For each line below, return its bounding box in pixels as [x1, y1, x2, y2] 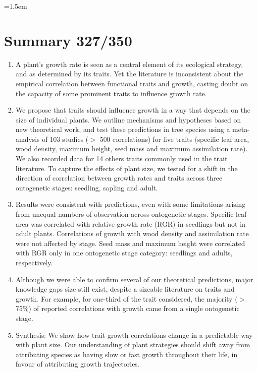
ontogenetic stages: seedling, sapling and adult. [15, 182, 158, 192]
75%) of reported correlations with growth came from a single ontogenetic [15, 303, 240, 313]
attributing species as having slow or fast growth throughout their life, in [15, 349, 238, 359]
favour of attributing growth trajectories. [15, 359, 140, 369]
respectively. [15, 257, 53, 267]
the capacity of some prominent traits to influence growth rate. [15, 88, 207, 98]
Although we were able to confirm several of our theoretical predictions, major [15, 274, 254, 284]
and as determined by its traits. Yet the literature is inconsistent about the [15, 68, 244, 79]
